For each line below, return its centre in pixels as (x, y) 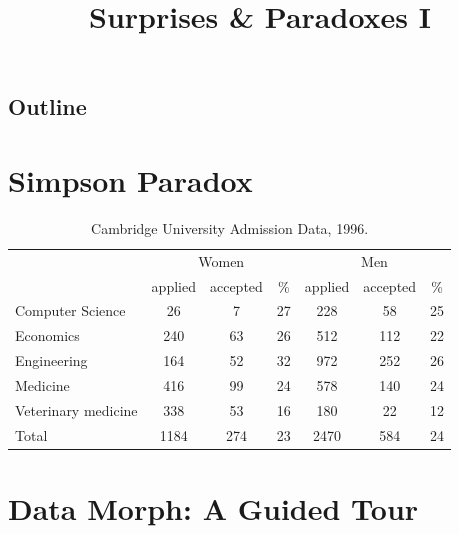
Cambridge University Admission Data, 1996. (230, 227)
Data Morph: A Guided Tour (213, 507)
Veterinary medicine (76, 409)
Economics (47, 335)
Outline (47, 106)
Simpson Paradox (130, 179)
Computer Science (70, 310)
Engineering (51, 360)
